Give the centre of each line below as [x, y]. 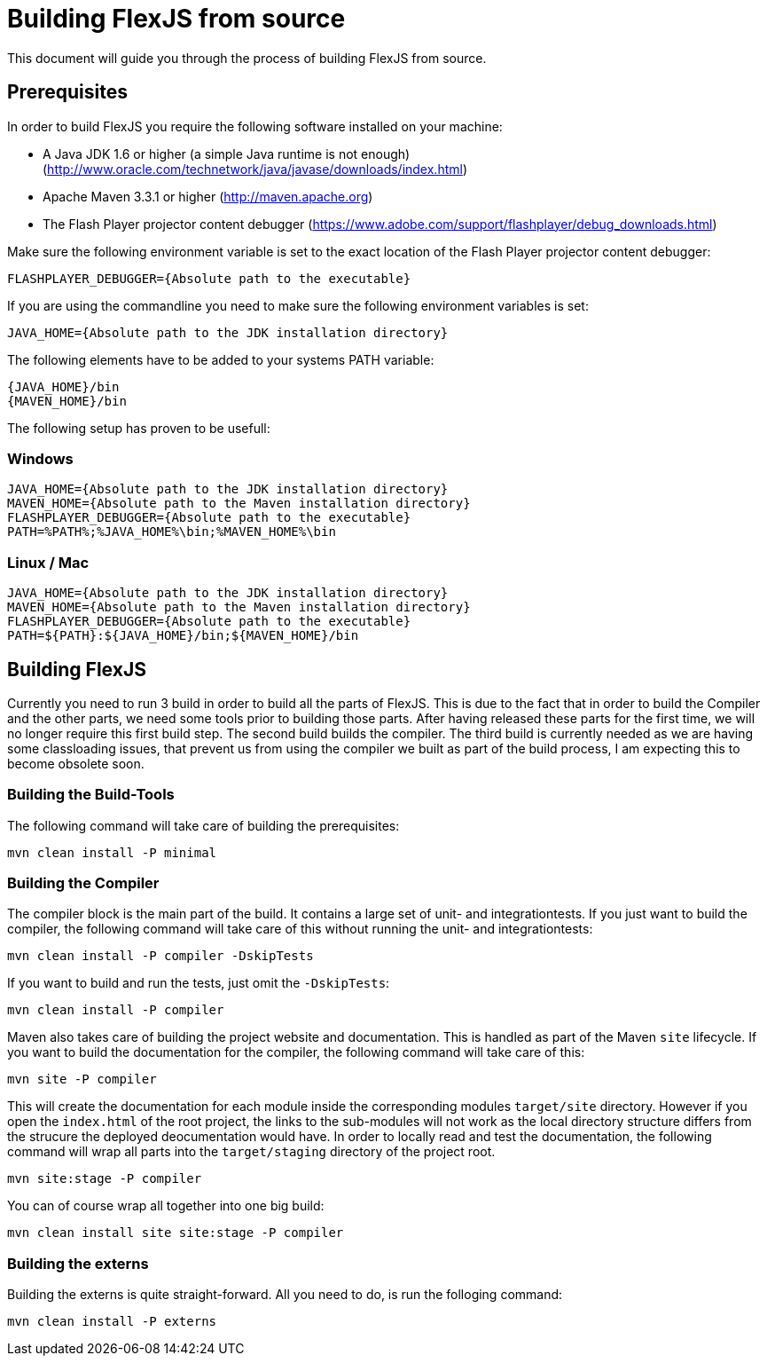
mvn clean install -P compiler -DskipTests [160, 956]
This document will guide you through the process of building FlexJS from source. [247, 58]
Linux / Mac [48, 562]
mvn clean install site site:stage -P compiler [176, 1233]
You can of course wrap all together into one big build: [166, 1206]
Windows [40, 458]
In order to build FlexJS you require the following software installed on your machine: [255, 126]
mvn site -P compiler [82, 1079]
